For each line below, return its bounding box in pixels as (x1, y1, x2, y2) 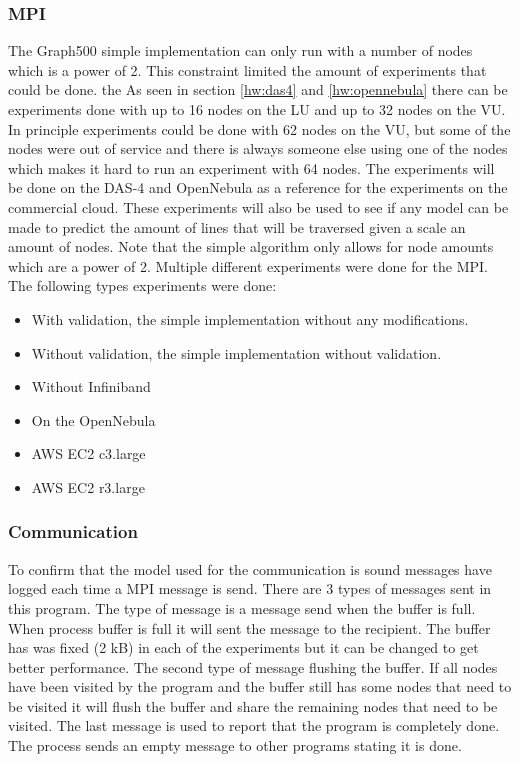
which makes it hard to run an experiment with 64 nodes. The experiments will (8, 157, 495, 178)
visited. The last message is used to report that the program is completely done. (8, 715, 500, 736)
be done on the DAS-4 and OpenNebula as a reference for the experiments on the (8, 177, 508, 198)
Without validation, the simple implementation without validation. (31, 342, 442, 363)
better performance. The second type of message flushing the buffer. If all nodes (8, 656, 498, 677)
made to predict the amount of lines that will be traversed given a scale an (8, 216, 466, 237)
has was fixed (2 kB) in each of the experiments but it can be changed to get (8, 637, 479, 658)
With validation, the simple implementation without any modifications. (31, 308, 469, 329)
